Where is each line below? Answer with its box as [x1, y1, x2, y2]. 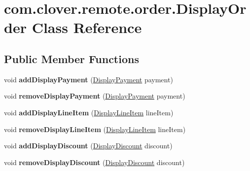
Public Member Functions [4, 51, 139, 66]
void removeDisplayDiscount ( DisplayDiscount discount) [4, 157, 185, 167]
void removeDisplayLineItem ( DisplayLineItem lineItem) [4, 124, 186, 134]
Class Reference [32, 17, 142, 37]
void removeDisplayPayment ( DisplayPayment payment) [4, 91, 185, 101]
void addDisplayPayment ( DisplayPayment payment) [4, 74, 173, 84]
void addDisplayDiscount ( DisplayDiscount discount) [4, 140, 173, 151]
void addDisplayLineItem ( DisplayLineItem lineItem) [4, 107, 174, 117]
